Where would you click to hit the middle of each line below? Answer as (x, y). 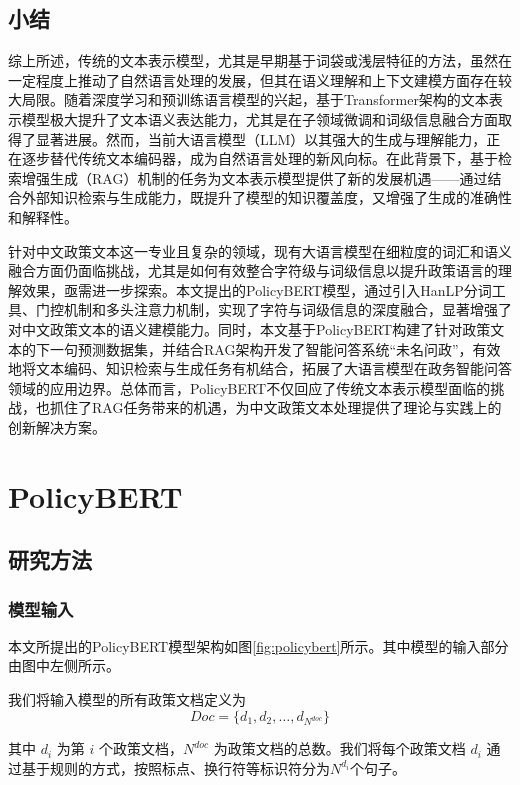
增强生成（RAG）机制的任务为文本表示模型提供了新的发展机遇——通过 (254, 177)
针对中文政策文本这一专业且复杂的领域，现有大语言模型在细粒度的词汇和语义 (260, 250)
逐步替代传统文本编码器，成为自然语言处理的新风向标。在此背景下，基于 (259, 158)
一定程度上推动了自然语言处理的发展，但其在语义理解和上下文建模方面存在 (253, 79)
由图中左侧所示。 (64, 665)
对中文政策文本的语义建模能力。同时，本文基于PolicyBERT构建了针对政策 (249, 328)
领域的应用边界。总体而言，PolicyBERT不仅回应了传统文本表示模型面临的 (249, 387)
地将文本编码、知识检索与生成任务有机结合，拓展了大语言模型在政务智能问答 (260, 368)
